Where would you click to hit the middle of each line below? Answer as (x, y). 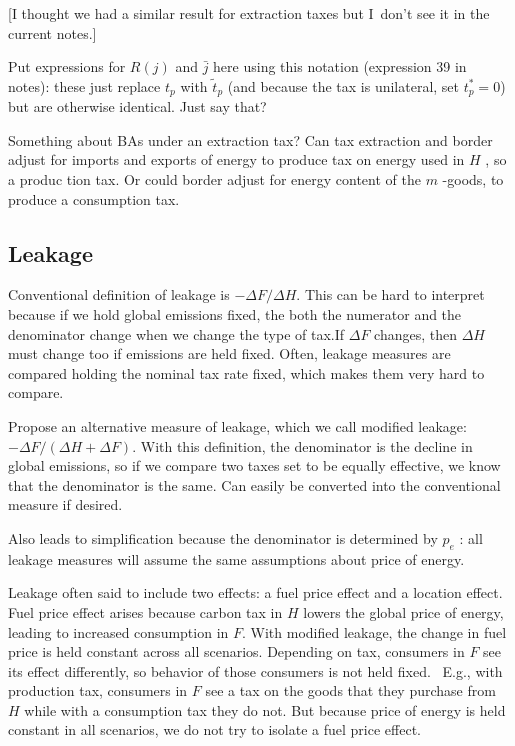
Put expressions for (67, 66)
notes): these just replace (84, 85)
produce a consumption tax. (94, 198)
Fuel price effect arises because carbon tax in (145, 611)
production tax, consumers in (98, 690)
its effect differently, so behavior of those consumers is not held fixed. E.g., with (255, 670)
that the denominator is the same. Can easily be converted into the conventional (254, 484)
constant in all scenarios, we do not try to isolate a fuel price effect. (214, 729)
